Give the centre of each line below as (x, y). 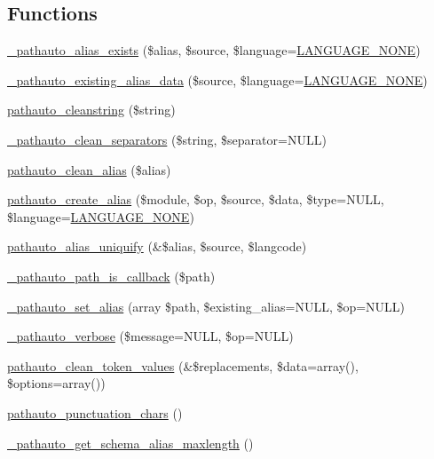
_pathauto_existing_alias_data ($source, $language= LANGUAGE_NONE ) (217, 79)
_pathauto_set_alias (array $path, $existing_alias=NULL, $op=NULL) (206, 306)
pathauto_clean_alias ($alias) (89, 169)
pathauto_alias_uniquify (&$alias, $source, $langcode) (157, 246)
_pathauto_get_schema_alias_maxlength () (130, 443)
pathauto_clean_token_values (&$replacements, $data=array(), (183, 365)
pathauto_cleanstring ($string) (91, 110)
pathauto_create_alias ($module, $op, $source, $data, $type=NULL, (196, 199)
